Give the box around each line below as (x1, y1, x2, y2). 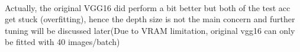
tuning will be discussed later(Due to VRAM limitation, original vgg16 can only (5, 24, 295, 36)
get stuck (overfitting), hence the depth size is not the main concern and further (5, 13, 295, 25)
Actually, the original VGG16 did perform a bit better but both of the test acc (5, 1, 291, 13)
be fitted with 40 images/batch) (5, 36, 120, 48)
